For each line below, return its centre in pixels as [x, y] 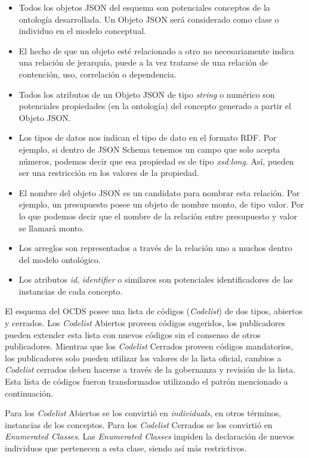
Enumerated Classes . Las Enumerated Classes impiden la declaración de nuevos [150, 436]
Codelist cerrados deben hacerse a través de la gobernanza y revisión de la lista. [150, 369]
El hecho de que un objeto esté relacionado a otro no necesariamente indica [157, 50]
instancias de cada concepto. [71, 291]
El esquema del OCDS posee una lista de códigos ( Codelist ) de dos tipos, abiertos [154, 311]
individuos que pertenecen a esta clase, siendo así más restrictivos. [126, 448]
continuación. [29, 393]
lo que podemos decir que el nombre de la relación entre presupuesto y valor [158, 216]
